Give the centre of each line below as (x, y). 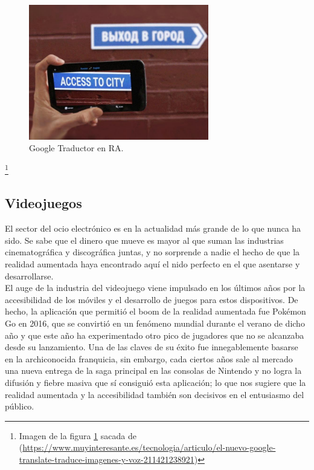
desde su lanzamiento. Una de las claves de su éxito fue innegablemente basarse (152, 347)
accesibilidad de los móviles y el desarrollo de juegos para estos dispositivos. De (152, 299)
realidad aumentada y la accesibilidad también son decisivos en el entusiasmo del (155, 394)
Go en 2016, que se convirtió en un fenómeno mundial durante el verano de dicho (155, 323)
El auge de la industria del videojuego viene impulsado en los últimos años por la (155, 288)
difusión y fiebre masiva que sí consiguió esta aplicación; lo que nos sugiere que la (155, 382)
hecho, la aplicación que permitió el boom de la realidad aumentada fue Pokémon (155, 311)
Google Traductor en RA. (76, 148)
